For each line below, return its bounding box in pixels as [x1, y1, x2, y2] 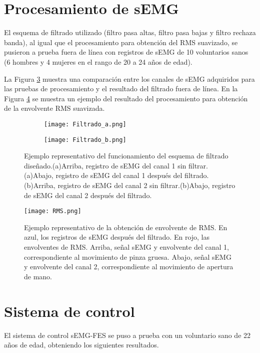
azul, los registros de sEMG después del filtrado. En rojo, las [24, 232, 210, 242]
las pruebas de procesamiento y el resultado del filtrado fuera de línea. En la [4, 83, 238, 94]
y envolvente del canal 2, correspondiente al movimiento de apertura [24, 261, 233, 272]
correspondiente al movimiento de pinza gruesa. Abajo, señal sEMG [24, 251, 231, 262]
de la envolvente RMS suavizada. [4, 103, 105, 113]
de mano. [24, 271, 52, 281]
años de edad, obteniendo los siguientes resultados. [4, 339, 159, 350]
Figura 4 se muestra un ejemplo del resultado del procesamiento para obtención [4, 93, 248, 103]
